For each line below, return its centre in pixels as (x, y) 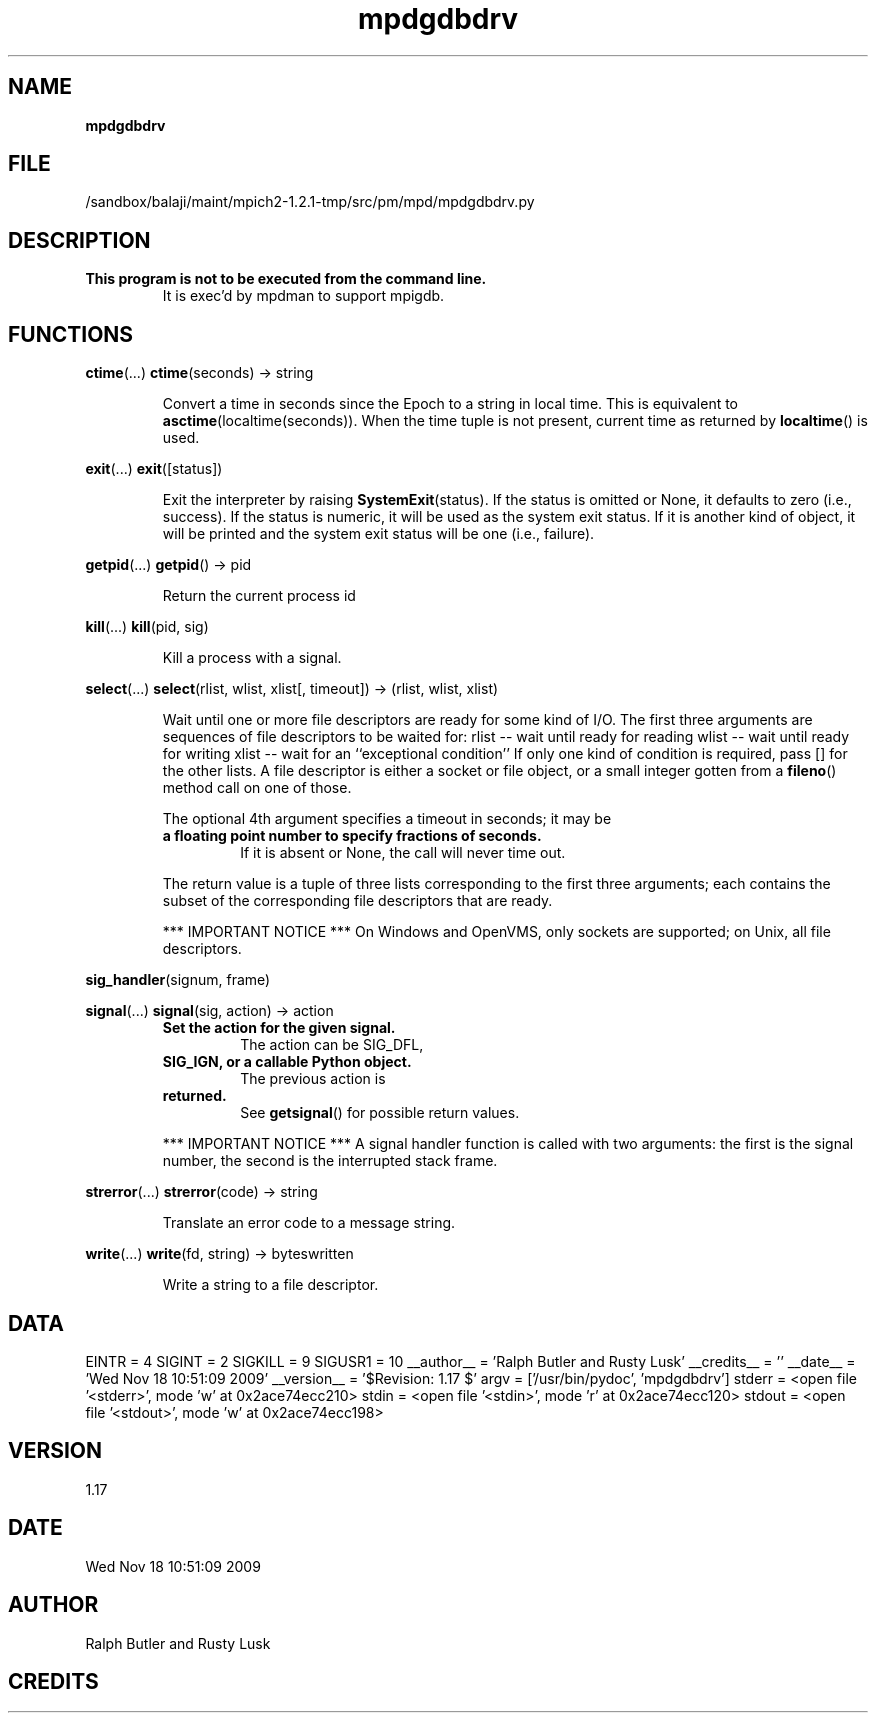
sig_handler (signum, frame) (178, 980)
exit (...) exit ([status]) (154, 469)
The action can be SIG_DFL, (332, 1045)
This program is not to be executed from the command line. (286, 279)
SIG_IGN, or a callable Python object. (287, 1062)
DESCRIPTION (79, 240)
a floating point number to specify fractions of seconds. (352, 836)
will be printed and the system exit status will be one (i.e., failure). (378, 534)
